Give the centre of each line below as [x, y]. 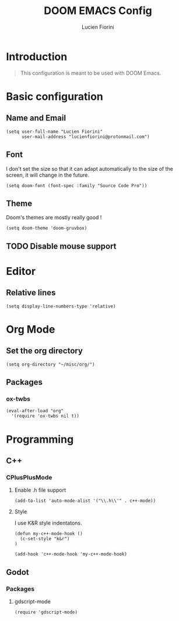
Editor [21, 271]
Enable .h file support [40, 490]
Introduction [37, 56]
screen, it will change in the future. [48, 175]
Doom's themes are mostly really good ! [54, 218]
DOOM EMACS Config [98, 11]
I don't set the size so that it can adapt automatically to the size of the [89, 168]
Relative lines [31, 293]
